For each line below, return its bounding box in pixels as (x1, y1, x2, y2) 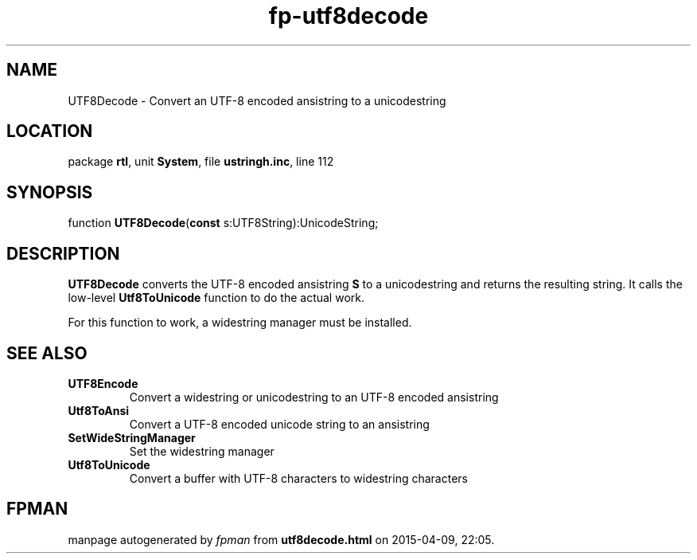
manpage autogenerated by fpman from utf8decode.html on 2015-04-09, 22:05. (68, 532, 495, 546)
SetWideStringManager (68, 430, 196, 444)
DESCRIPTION (6, 243, 120, 264)
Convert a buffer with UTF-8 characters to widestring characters (129, 471, 468, 485)
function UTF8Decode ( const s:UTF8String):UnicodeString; (68, 216, 379, 230)
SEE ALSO (6, 343, 88, 363)
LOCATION (6, 121, 93, 142)
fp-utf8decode (268, 2, 429, 29)
